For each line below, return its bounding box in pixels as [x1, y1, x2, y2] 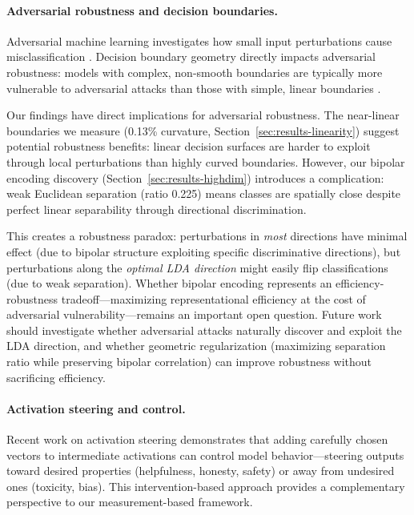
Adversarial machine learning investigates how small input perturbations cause [6, 32, 392, 49]
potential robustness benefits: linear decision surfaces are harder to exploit [6, 138, 371, 155]
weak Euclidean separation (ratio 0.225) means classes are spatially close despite [6, 185, 401, 202]
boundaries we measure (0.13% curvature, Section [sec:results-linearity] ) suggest [6, 122, 400, 139]
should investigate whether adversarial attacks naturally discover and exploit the [6, 321, 402, 338]
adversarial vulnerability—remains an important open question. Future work [6, 306, 382, 323]
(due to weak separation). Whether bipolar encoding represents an [6, 275, 332, 292]
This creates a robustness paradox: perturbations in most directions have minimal [6, 227, 408, 244]
